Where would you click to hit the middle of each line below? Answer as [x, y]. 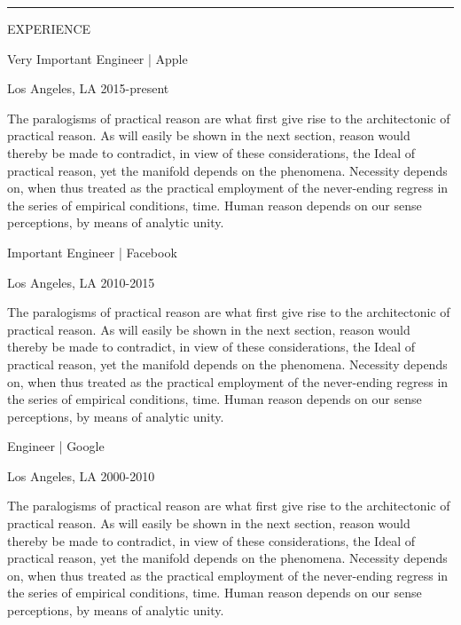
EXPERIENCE [49, 28]
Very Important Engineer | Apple [98, 58]
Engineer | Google [56, 446]
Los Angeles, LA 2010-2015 [81, 282]
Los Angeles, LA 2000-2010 [81, 475]
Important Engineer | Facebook [92, 252]
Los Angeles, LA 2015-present [88, 88]
